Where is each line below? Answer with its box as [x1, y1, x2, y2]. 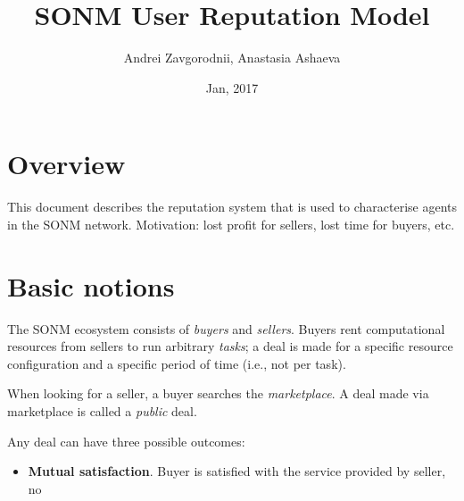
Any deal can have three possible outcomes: [7, 431, 245, 450]
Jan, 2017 [205, 78, 259, 96]
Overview [7, 146, 126, 182]
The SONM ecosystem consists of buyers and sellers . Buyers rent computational [7, 319, 445, 338]
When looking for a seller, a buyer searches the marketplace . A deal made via [7, 384, 429, 403]
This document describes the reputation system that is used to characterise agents [7, 197, 458, 216]
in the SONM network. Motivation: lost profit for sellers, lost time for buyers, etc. [7, 214, 455, 233]
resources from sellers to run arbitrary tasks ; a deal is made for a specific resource [7, 337, 453, 355]
